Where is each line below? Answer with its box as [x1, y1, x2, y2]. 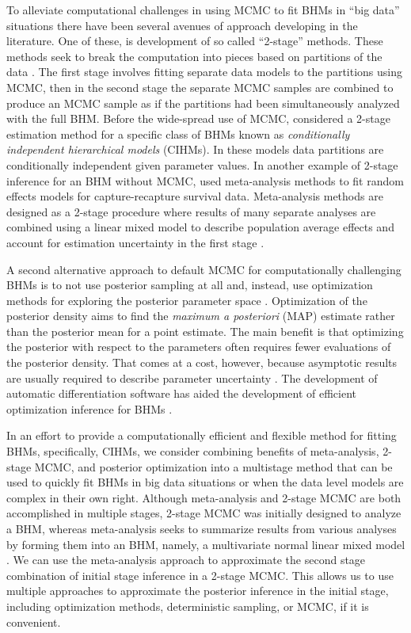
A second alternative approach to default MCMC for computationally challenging [6, 261, 401, 277]
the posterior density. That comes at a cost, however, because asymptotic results [6, 354, 398, 371]
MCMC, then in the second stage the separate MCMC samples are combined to [6, 78, 394, 95]
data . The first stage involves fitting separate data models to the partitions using [6, 63, 402, 80]
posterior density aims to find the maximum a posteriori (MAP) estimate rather [6, 307, 395, 324]
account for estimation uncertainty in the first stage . [6, 234, 264, 250]
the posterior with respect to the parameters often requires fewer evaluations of [6, 338, 391, 355]
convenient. [6, 613, 61, 630]
